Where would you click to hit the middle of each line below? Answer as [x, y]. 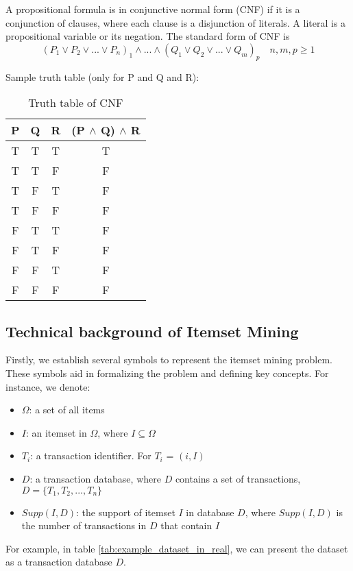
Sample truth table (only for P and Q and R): [102, 76]
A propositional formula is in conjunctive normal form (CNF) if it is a [153, 9]
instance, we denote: [48, 386]
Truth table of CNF [76, 103]
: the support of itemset [125, 512]
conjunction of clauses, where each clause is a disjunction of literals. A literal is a [176, 22]
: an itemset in [56, 432]
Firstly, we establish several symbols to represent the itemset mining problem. [169, 360]
